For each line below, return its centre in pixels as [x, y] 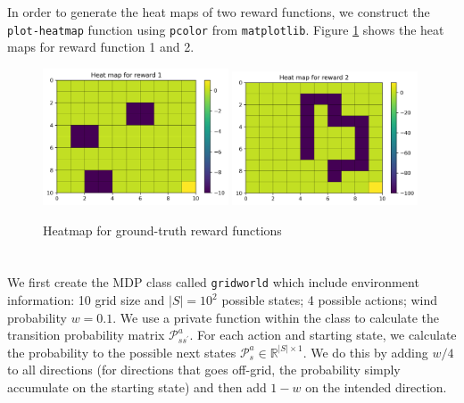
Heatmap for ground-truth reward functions [162, 230]
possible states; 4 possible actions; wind [330, 300]
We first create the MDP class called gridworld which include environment [213, 282]
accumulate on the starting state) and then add [137, 387]
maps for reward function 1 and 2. [101, 47]
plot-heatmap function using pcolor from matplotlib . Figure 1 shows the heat [226, 29]
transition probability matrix [86, 335]
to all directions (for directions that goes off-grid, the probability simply [204, 370]
